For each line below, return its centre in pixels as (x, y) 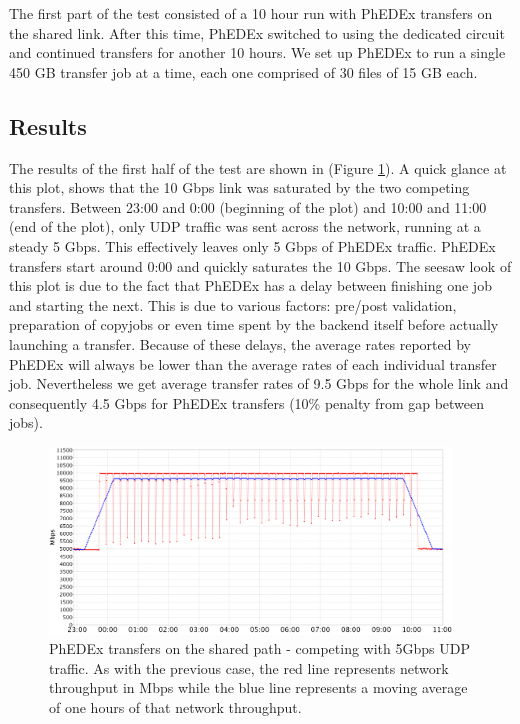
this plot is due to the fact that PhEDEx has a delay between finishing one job (250, 285)
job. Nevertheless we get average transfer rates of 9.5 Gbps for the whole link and (259, 383)
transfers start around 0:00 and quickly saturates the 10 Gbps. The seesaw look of (260, 265)
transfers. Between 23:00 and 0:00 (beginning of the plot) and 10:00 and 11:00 (248, 206)
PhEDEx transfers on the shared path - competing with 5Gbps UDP (259, 648)
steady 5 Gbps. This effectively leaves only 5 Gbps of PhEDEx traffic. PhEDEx (252, 245)
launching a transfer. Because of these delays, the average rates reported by (240, 343)
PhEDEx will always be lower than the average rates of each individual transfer (253, 363)
